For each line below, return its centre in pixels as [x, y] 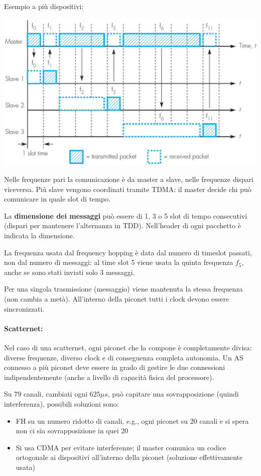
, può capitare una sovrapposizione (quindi [173, 394]
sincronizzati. [24, 308]
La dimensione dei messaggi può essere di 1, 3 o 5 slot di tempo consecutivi [126, 215]
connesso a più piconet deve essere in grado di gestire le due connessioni [115, 367]
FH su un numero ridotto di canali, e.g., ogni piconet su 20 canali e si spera [132, 420]
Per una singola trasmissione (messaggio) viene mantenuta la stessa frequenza [123, 289]
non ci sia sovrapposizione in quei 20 [72, 431]
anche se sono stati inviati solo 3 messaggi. [70, 272]
